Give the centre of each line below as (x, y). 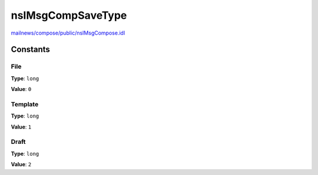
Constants (30, 50)
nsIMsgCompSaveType (69, 15)
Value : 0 (21, 89)
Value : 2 (21, 164)
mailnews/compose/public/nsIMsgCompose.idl (68, 33)
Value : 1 (21, 127)
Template (25, 104)
